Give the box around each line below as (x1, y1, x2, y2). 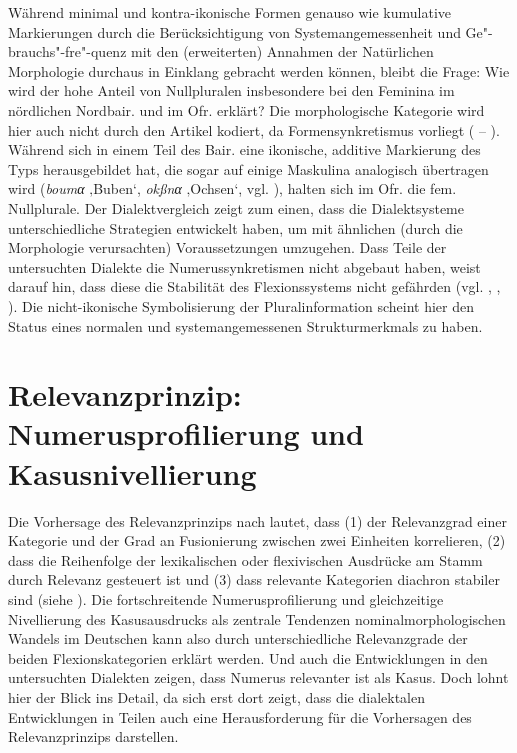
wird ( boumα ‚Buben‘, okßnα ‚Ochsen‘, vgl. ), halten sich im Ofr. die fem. (8, 178, 457, 199)
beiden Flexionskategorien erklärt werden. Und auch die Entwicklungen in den (8, 647, 488, 668)
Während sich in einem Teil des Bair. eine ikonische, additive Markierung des (8, 139, 481, 160)
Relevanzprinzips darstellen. (8, 726, 179, 747)
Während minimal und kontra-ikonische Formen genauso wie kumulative (8, 2, 452, 22)
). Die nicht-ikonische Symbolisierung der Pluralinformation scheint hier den (8, 295, 474, 316)
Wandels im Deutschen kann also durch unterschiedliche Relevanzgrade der (8, 628, 468, 649)
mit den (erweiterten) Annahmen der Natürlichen (131, 41, 434, 62)
